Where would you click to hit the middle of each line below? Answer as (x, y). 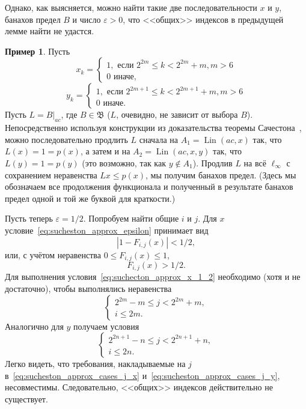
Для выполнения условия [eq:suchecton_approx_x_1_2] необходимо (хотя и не (153, 277)
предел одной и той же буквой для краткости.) (90, 198)
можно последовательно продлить (66, 139)
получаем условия (106, 326)
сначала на (159, 139)
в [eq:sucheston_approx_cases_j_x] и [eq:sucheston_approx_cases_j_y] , (142, 375)
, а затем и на (105, 151)
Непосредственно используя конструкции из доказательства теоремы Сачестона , (153, 128)
